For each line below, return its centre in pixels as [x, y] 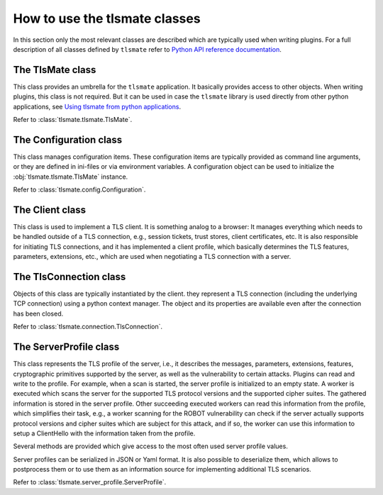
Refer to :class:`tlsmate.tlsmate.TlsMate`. [73, 120]
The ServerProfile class [66, 347]
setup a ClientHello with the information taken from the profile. [104, 433]
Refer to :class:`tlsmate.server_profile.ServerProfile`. [90, 482]
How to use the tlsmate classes [107, 18]
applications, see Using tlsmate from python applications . [97, 106]
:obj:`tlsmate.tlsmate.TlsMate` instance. [71, 177]
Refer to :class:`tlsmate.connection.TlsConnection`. [88, 327]
